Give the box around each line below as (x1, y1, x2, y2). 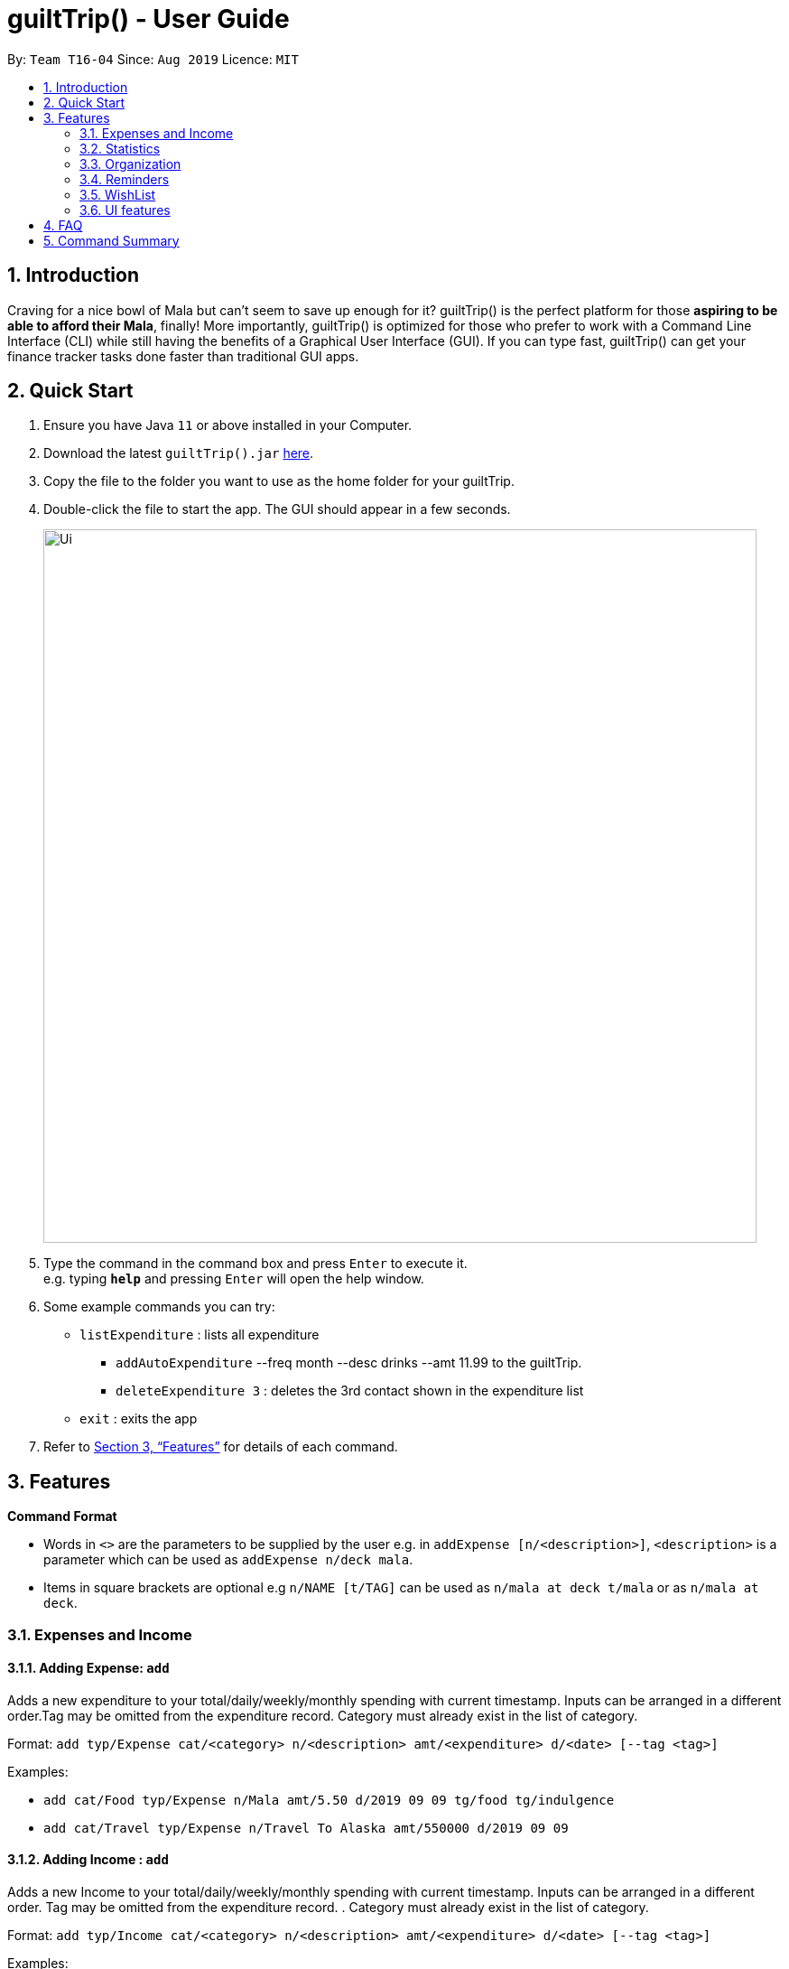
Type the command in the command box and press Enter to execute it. (43, 1255, 468, 1272)
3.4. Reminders (79, 171, 170, 187)
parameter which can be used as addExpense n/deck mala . (43, 1552, 413, 1568)
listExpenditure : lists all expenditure (79, 1327, 320, 1343)
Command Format (7, 1508, 117, 1525)
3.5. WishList (79, 186, 156, 202)
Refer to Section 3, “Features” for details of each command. (43, 1439, 398, 1455)
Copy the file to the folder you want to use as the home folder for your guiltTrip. (43, 473, 515, 490)
